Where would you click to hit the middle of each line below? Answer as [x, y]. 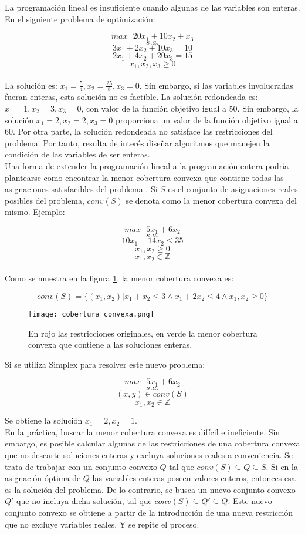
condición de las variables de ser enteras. [77, 154]
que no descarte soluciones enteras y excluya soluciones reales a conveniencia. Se [149, 455]
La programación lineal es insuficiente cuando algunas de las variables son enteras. [152, 7]
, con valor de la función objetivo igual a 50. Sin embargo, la [190, 108]
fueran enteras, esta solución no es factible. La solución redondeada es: [131, 97]
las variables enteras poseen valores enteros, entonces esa [194, 478]
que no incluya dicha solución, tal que [84, 501]
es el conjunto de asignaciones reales [233, 189]
